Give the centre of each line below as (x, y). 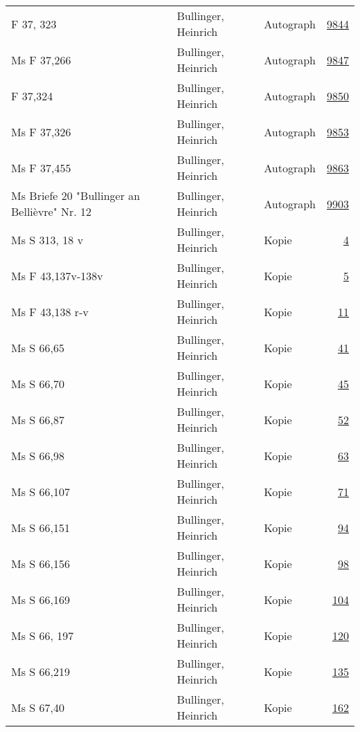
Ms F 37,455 (41, 167)
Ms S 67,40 (38, 707)
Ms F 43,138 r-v (50, 311)
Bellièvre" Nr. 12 (52, 211)
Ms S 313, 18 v (47, 239)
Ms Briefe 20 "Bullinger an (76, 195)
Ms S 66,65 (38, 347)
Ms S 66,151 (40, 527)
